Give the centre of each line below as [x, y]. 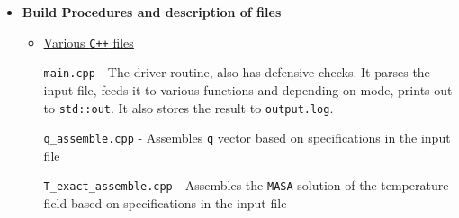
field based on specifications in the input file [165, 203]
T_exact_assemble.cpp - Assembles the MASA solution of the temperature [246, 185]
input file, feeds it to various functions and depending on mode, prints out [248, 89]
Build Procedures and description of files [152, 12]
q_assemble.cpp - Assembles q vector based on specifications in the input [247, 138]
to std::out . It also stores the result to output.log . [189, 107]
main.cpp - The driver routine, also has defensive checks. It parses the [237, 72]
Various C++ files [89, 42]
